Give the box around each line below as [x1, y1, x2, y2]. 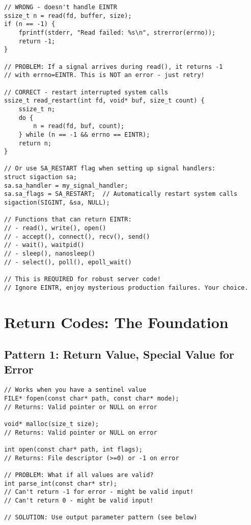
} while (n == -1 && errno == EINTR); [18, 131, 150, 138]
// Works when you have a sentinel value [4, 386, 147, 394]
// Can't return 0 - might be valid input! [4, 496, 154, 504]
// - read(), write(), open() [4, 224, 106, 232]
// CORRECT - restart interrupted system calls [4, 88, 169, 96]
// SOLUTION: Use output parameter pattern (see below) [4, 514, 198, 521]
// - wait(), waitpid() [4, 241, 85, 249]
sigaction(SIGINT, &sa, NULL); [4, 199, 110, 207]
